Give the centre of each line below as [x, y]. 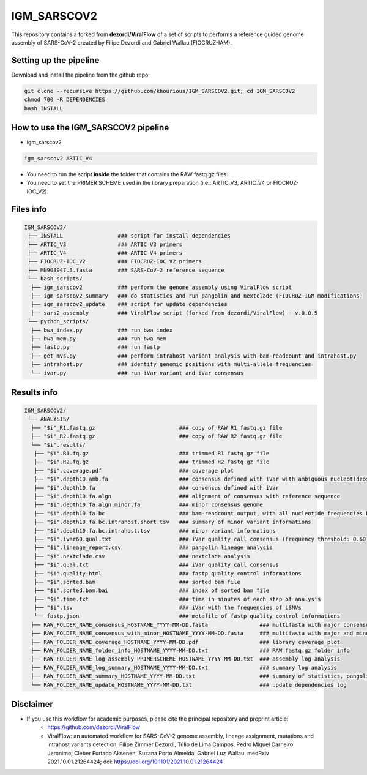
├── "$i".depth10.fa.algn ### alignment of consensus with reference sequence [187, 496]
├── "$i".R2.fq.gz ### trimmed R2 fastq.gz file [152, 462]
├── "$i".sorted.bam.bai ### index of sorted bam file [152, 590]
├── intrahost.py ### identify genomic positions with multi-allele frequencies [171, 365]
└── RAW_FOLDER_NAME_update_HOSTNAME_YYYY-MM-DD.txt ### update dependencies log [189, 685]
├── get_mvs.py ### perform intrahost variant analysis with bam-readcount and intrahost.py [194, 356]
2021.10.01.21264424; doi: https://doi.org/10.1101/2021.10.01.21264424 [135, 762]
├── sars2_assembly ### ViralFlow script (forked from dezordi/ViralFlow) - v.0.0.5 [174, 313]
